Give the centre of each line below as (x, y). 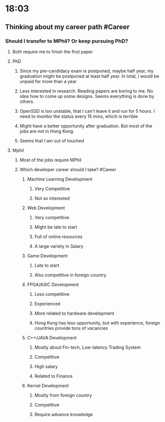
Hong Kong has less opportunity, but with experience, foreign (97, 323)
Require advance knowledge (64, 414)
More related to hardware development (74, 313)
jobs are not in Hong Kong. (47, 131)
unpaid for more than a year (48, 81)
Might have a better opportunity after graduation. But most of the (86, 126)
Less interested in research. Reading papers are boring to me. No (86, 91)
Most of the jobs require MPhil (51, 160)
